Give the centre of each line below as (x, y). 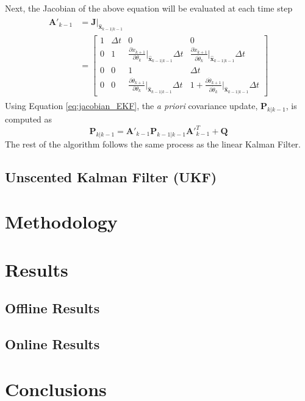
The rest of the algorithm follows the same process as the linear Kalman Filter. (153, 144)
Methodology (61, 222)
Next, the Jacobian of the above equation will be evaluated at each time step (149, 8)
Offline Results (52, 308)
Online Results (52, 344)
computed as (29, 119)
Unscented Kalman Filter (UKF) (111, 176)
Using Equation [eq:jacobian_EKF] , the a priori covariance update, (131, 106)
